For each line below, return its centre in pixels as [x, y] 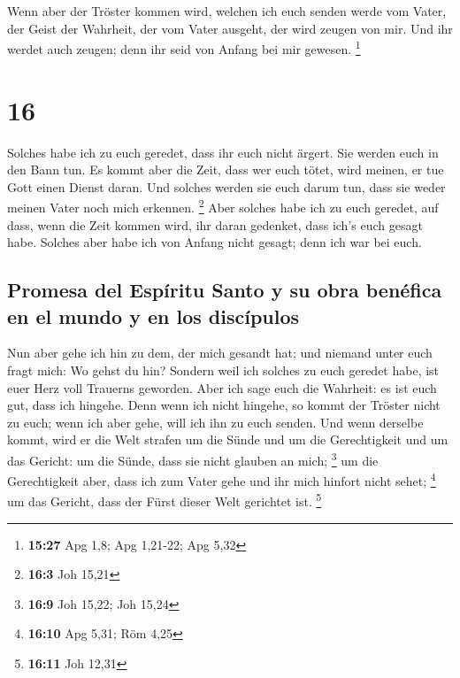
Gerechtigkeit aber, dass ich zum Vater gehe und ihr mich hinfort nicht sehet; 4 [222, 479]
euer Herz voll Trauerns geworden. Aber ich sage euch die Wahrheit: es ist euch [222, 387]
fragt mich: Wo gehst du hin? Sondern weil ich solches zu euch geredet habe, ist [223, 370]
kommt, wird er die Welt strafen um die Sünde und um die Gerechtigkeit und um [228, 439]
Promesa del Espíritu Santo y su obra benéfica [225, 290]
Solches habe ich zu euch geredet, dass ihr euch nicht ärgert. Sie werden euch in [223, 152]
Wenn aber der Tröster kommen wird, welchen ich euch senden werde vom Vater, [227, 11]
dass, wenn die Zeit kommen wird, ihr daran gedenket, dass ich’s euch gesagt [215, 224]
